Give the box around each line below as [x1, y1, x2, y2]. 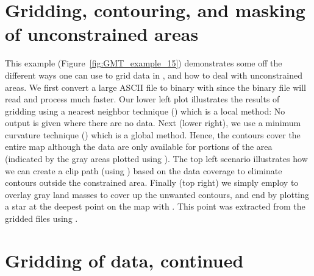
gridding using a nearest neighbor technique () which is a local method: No [5, 104, 285, 117]
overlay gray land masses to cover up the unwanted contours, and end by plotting [5, 188, 310, 200]
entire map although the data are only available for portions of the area [5, 140, 273, 153]
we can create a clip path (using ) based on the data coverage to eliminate [5, 164, 282, 177]
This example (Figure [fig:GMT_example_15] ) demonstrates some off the [5, 57, 282, 69]
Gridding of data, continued [5, 247, 244, 272]
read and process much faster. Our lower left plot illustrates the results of [5, 93, 280, 105]
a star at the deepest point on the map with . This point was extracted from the [5, 200, 305, 213]
